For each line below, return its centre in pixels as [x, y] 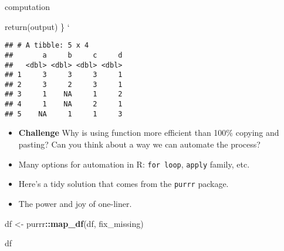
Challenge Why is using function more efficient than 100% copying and [149, 133]
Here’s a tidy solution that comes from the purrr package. [124, 184]
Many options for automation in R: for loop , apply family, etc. [134, 164]
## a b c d [64, 55]
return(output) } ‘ [37, 26]
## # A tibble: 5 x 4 [47, 46]
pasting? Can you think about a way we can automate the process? [139, 144]
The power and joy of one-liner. [75, 203]
